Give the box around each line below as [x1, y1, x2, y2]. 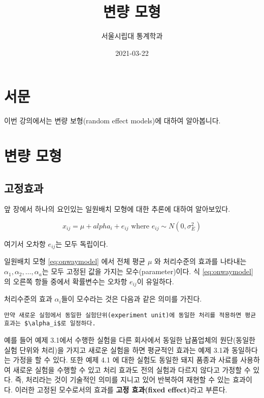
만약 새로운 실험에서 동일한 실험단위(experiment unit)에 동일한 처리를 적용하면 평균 [4, 311, 256, 319]
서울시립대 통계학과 [101, 30, 163, 41]
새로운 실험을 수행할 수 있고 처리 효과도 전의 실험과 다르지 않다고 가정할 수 [13, 364, 251, 375]
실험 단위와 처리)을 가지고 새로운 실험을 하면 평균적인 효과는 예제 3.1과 [4, 344, 229, 355]
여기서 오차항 [4, 239, 46, 249]
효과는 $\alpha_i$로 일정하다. [4, 320, 96, 327]
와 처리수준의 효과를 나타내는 [154, 256, 247, 267]
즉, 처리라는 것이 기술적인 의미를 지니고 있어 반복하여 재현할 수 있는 [15, 374, 230, 385]
